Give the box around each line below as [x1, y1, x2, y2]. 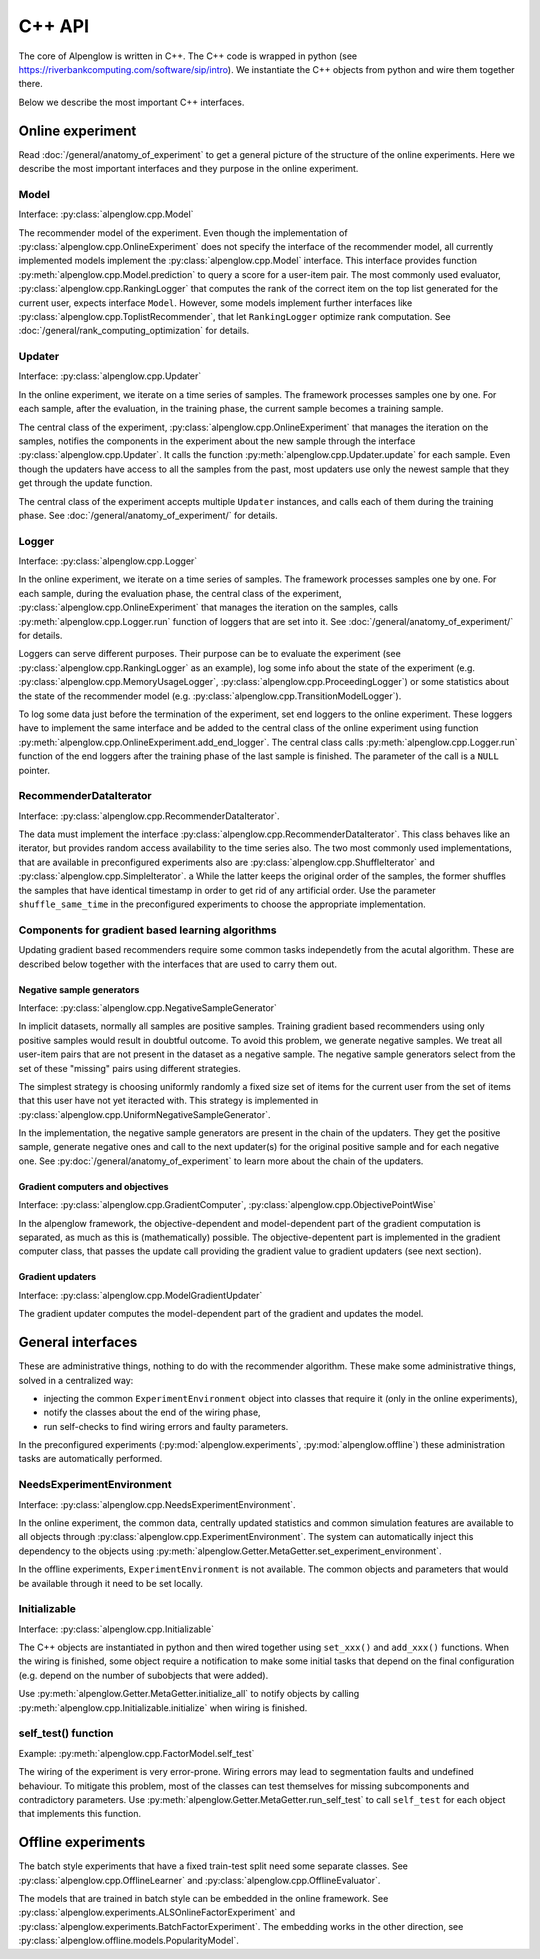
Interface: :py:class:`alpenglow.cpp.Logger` [18, 555, 198, 567]
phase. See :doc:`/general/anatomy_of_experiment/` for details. [18, 509, 279, 521]
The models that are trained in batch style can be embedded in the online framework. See [18, 1893, 389, 1905]
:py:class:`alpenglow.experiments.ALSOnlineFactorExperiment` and [18, 1906, 296, 1919]
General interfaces [18, 1334, 138, 1351]
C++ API [18, 15, 90, 37]
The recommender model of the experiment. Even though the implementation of [18, 226, 349, 239]
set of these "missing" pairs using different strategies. [18, 1062, 241, 1074]
